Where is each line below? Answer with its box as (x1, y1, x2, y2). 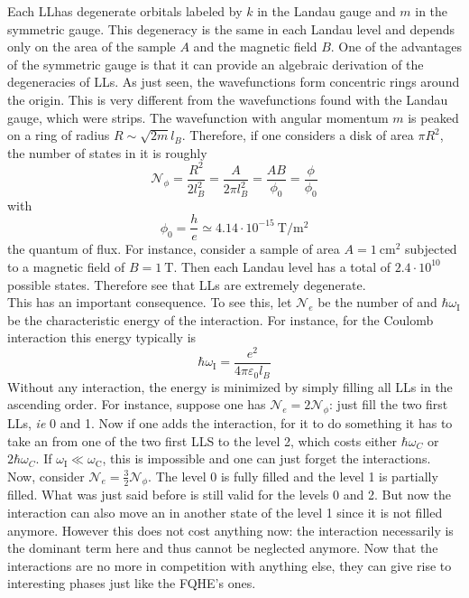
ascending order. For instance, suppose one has (7, 395, 266, 414)
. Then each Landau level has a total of (173, 257, 391, 276)
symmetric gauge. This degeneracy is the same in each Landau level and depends (7, 19, 455, 38)
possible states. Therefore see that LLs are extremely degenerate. (7, 275, 366, 294)
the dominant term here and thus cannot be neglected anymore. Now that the (7, 538, 438, 557)
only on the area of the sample (7, 37, 176, 56)
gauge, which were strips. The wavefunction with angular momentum (7, 107, 389, 126)
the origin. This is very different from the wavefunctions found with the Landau (7, 89, 448, 108)
